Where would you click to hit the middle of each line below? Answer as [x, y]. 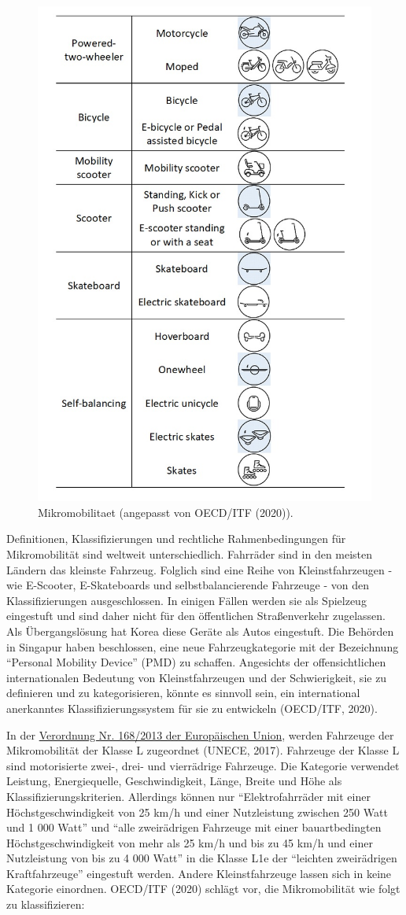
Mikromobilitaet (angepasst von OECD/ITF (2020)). [166, 512]
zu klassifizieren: [46, 904]
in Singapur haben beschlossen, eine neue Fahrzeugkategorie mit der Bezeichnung [203, 646]
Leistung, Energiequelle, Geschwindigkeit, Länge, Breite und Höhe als [174, 781]
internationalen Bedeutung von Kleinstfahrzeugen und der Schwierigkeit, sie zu [197, 677]
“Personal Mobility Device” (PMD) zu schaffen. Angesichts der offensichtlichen [196, 662]
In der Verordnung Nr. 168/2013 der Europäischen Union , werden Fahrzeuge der [200, 734]
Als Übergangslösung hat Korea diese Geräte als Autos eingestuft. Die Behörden [200, 631]
